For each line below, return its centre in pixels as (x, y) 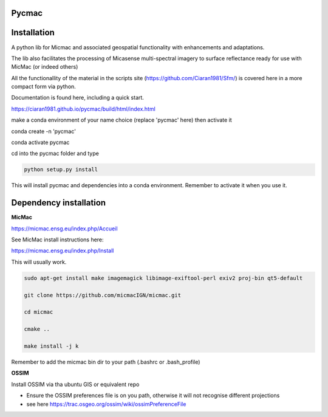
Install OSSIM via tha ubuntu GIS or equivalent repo (75, 384)
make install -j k (51, 346)
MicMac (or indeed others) (45, 67)
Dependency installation (59, 203)
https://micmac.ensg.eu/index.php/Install (63, 251)
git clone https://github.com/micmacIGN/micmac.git (103, 295)
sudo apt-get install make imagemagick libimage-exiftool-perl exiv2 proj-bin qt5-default (163, 278)
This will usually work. (39, 262)
